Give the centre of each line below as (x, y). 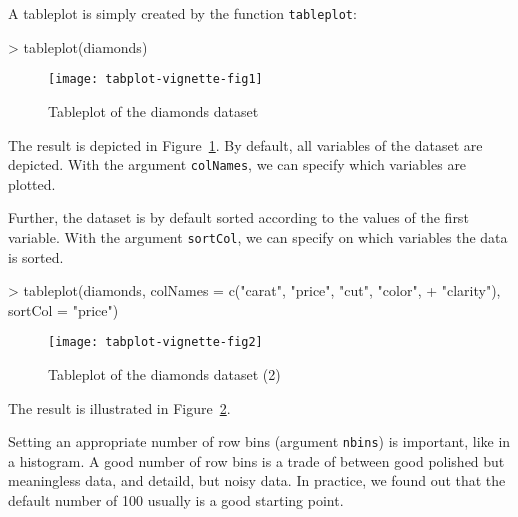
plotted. (32, 183)
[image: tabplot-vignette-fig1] (155, 79)
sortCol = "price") (63, 309)
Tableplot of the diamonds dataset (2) (164, 374)
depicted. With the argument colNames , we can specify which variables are (237, 164)
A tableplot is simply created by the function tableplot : (182, 13)
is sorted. (36, 256)
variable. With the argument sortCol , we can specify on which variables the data (258, 236)
